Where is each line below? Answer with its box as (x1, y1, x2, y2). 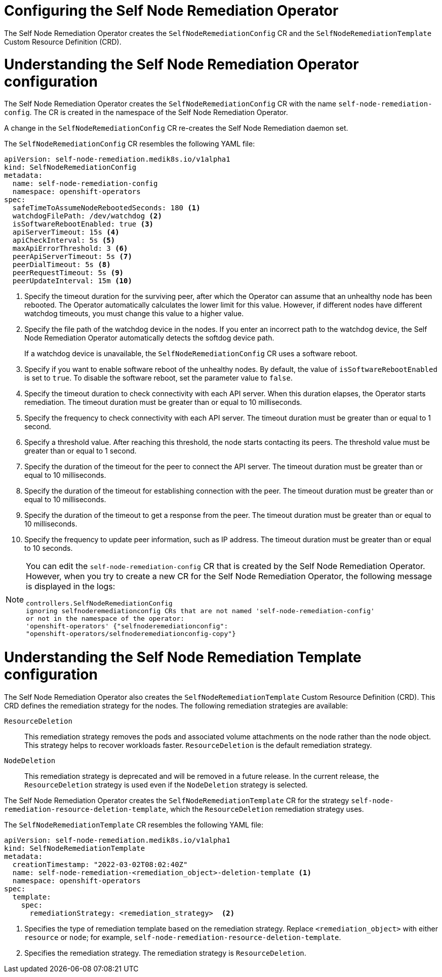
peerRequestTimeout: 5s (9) (12, 269, 124, 277)
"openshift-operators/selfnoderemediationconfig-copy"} (26, 630, 236, 638)
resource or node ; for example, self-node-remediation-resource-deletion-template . (24, 932, 341, 942)
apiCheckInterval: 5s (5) (12, 236, 115, 245)
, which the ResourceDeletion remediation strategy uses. (166, 804, 364, 813)
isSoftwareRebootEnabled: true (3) (12, 220, 154, 229)
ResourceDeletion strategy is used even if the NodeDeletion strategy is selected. (24, 780, 308, 789)
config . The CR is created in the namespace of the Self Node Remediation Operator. (4, 108, 288, 117)
